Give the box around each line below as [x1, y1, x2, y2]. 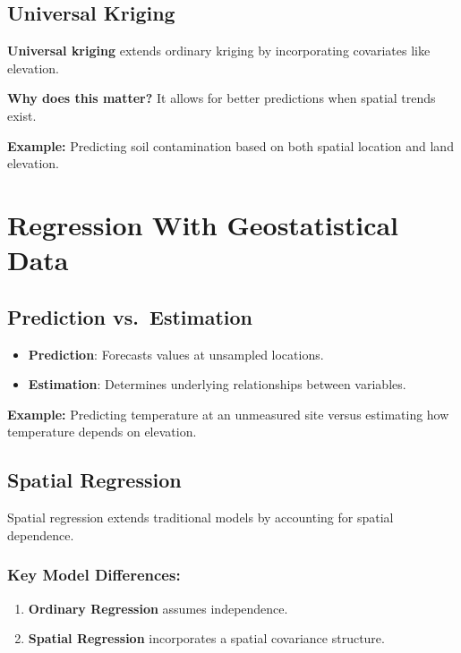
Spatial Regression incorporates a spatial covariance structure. [28, 629, 385, 648]
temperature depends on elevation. [7, 422, 197, 441]
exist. [7, 106, 37, 124]
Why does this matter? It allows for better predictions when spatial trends [7, 89, 436, 107]
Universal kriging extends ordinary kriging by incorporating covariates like [7, 41, 431, 60]
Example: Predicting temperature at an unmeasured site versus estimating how [7, 404, 449, 423]
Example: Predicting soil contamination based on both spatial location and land [7, 136, 454, 155]
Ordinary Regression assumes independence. [28, 598, 288, 617]
